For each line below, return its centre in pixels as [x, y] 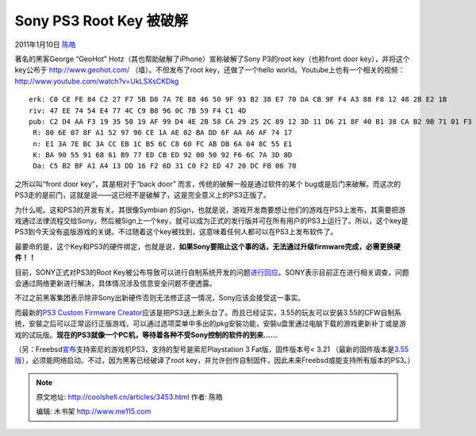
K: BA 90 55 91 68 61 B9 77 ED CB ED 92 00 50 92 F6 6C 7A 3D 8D [163, 155]
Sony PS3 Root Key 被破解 [102, 21]
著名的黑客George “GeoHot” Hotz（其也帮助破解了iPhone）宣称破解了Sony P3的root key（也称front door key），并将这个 [212, 59]
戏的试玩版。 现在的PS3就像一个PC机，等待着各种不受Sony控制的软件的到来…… [146, 334]
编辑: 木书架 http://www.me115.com [94, 411]
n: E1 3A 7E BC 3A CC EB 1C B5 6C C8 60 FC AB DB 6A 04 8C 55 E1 [163, 144]
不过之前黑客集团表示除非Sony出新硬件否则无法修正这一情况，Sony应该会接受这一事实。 [160, 298]
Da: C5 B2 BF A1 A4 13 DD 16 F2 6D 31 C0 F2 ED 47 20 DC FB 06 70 [165, 166]
